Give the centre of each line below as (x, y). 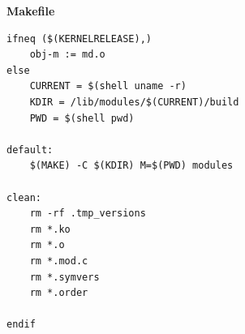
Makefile (31, 11)
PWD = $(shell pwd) (82, 118)
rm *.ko (50, 229)
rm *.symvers (64, 277)
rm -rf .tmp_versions (88, 214)
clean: (24, 197)
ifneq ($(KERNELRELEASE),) (79, 39)
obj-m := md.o (67, 55)
